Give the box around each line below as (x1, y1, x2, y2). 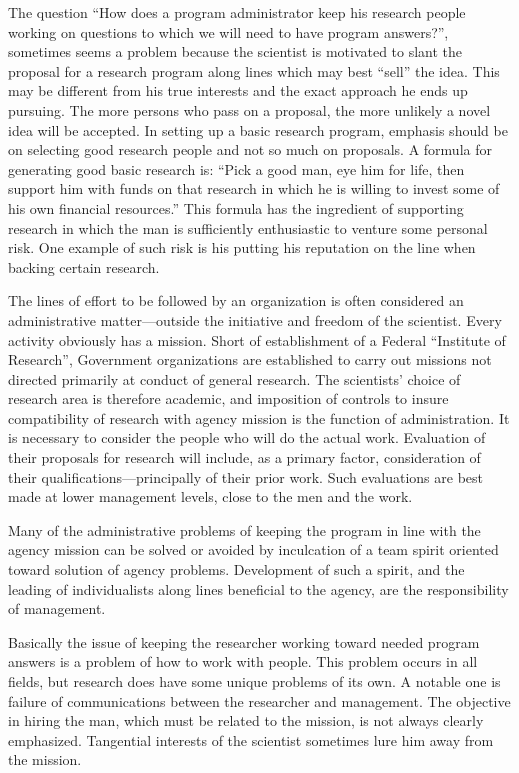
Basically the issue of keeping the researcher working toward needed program (8, 631, 480, 652)
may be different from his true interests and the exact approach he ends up (8, 80, 468, 101)
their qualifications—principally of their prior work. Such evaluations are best (8, 466, 484, 487)
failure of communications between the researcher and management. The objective (8, 690, 511, 711)
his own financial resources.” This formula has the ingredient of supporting (8, 197, 464, 218)
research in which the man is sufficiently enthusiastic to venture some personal (8, 217, 488, 238)
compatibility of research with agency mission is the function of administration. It (8, 407, 510, 428)
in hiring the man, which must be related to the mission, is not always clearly (8, 710, 484, 731)
